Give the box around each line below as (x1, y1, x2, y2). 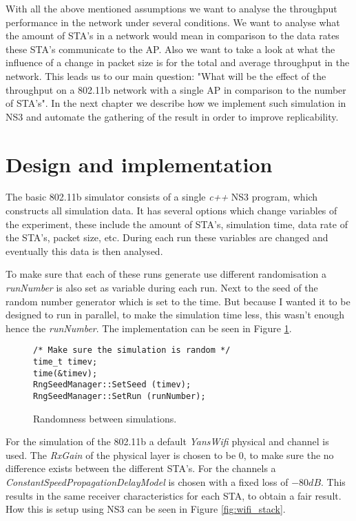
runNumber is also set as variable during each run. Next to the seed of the (6, 280, 318, 295)
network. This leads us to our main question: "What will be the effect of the (6, 68, 326, 83)
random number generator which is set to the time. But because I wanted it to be (6, 294, 350, 308)
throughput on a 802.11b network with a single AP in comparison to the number (6, 82, 346, 96)
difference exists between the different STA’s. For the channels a (6, 461, 276, 476)
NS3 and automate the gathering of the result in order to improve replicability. (6, 109, 339, 123)
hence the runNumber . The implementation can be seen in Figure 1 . (6, 320, 292, 335)
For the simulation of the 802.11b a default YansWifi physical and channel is (6, 434, 329, 449)
